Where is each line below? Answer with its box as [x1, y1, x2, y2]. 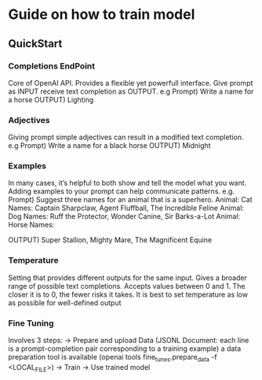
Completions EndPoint [8, 61, 96, 72]
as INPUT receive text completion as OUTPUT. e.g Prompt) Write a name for [8, 87, 254, 96]
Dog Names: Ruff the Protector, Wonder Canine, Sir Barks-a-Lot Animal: [8, 212, 241, 221]
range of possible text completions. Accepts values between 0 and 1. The [8, 281, 246, 290]
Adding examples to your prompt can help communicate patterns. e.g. [8, 186, 235, 196]
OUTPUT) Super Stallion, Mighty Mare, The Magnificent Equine [8, 235, 213, 245]
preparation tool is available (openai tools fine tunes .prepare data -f [8, 352, 217, 363]
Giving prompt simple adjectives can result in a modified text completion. [8, 132, 245, 142]
